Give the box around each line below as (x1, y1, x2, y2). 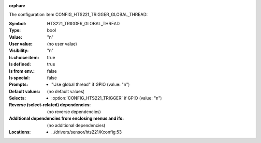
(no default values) (47, 88, 85, 94)
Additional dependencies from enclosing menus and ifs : (9, 115, 124, 121)
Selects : (9, 95, 26, 101)
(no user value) (47, 41, 77, 47)
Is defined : (9, 61, 31, 67)
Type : (9, 27, 21, 33)
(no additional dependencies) (47, 122, 106, 128)
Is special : (9, 75, 30, 80)
